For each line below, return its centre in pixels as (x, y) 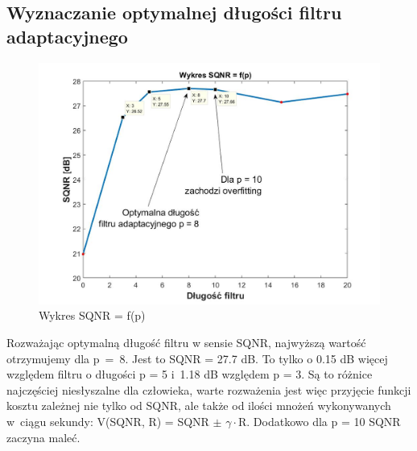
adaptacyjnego (67, 36)
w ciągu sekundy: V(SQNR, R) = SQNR (108, 421)
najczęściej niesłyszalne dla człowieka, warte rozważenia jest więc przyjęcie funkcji (209, 389)
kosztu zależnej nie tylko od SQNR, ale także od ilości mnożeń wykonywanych (199, 405)
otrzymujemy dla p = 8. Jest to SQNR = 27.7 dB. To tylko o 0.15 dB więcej (197, 358)
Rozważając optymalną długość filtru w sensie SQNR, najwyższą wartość (186, 342)
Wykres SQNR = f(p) (92, 315)
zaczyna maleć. (43, 437)
